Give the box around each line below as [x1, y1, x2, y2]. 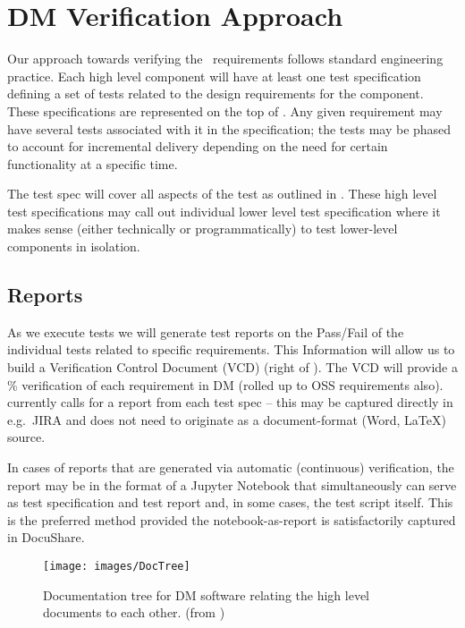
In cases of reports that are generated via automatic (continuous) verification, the [7, 458, 454, 477]
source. [7, 428, 46, 446]
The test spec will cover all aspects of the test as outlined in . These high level [7, 184, 437, 203]
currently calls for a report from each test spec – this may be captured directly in [7, 393, 453, 412]
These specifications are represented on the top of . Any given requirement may [7, 101, 443, 120]
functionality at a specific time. [7, 154, 178, 173]
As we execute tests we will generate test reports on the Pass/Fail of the [7, 322, 404, 341]
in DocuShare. [7, 528, 85, 547]
